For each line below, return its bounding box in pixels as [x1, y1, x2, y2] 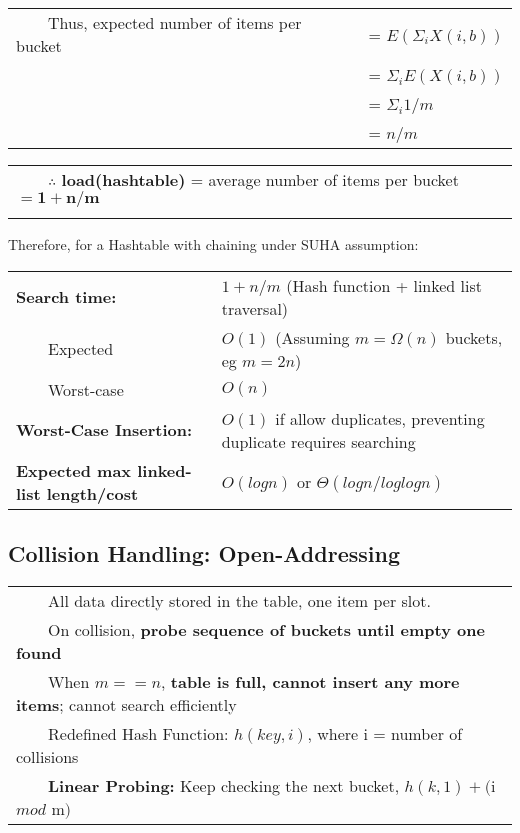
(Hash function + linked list [286, 273, 482, 297]
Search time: [16, 285, 117, 309]
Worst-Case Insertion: [16, 418, 193, 442]
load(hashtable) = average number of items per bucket [61, 168, 459, 191]
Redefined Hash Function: [48, 721, 229, 745]
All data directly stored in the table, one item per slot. [48, 588, 431, 612]
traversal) [221, 296, 289, 320]
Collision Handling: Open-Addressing [8, 537, 400, 568]
